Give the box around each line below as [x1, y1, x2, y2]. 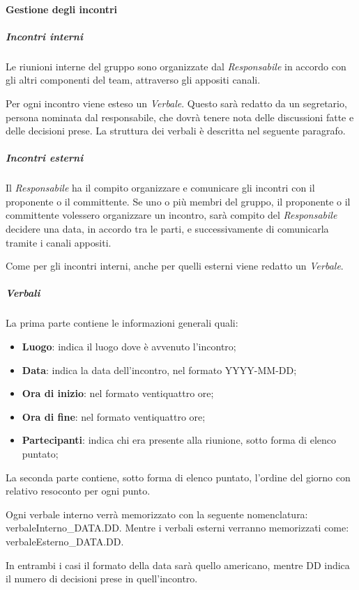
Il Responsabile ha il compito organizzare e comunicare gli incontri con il [6, 180, 315, 195]
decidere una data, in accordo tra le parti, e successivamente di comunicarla [6, 222, 329, 236]
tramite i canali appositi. [6, 235, 112, 249]
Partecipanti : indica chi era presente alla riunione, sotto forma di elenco [22, 433, 336, 447]
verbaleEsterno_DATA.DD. [6, 534, 124, 548]
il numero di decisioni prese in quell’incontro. [6, 571, 198, 586]
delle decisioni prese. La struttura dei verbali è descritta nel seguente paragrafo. [6, 123, 346, 138]
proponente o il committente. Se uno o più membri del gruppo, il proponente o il [6, 194, 351, 208]
